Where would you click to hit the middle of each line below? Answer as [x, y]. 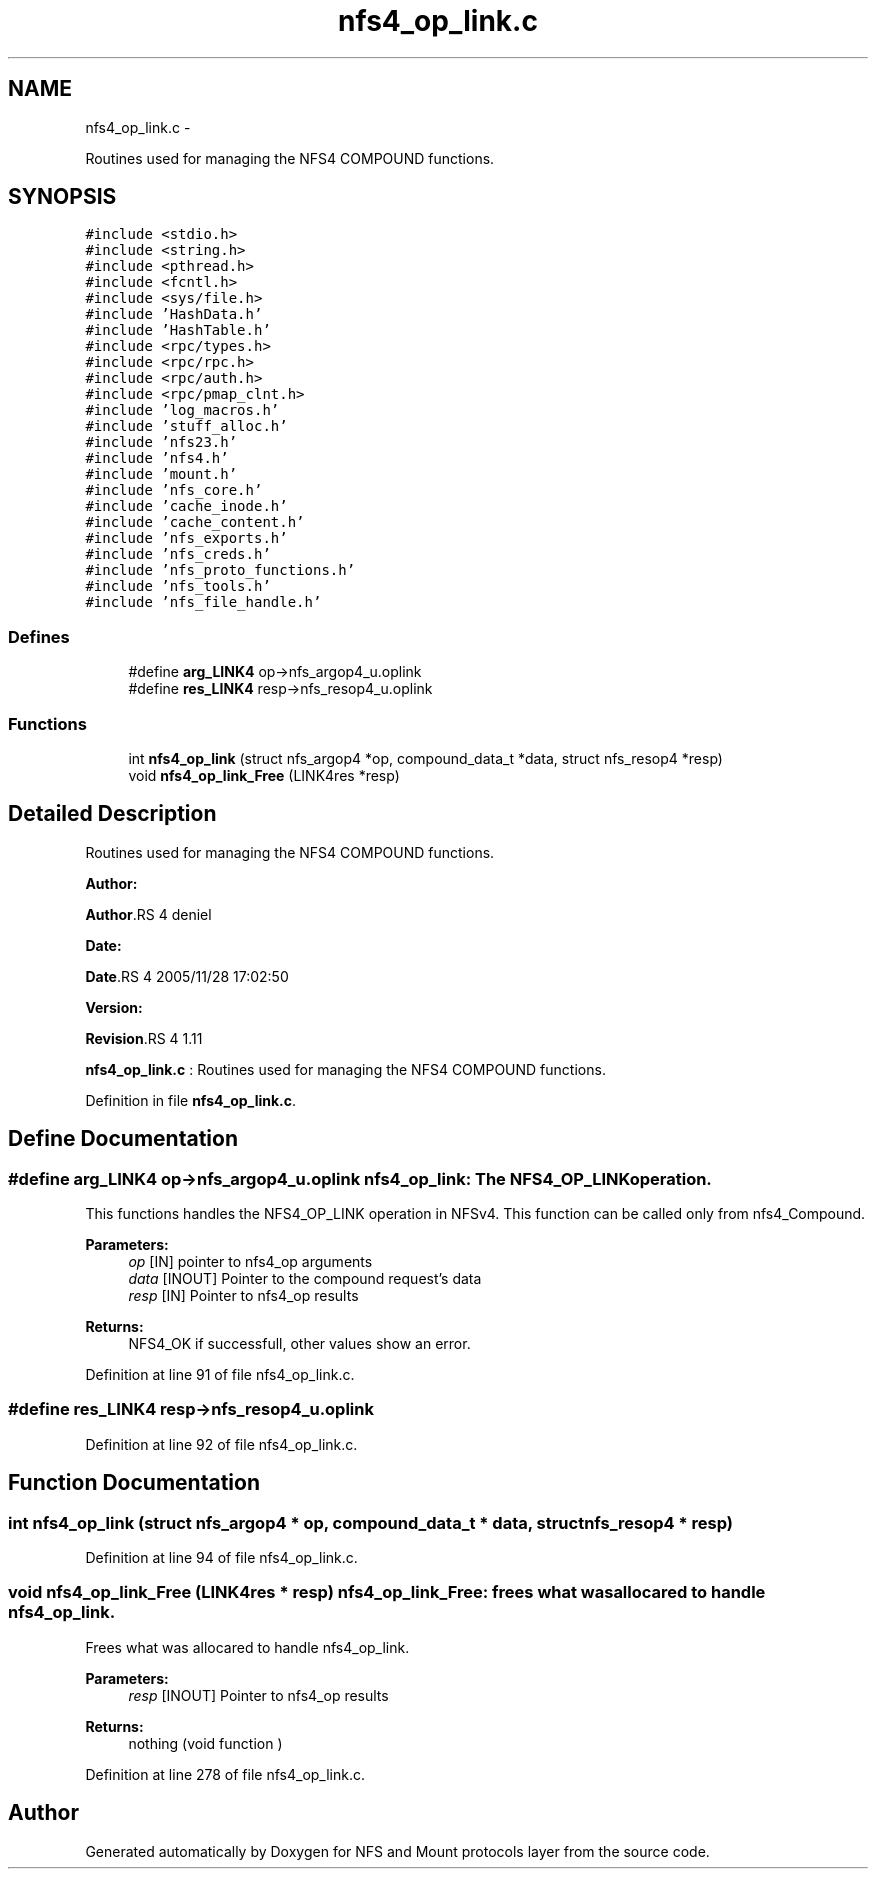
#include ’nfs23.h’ [161, 442]
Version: [114, 1007]
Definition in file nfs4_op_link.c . [191, 1100]
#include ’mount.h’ [161, 474]
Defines [39, 636]
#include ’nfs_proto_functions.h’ [220, 570]
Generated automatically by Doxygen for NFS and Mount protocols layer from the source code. [397, 1851]
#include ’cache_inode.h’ [186, 506]
